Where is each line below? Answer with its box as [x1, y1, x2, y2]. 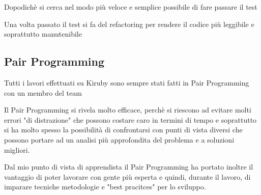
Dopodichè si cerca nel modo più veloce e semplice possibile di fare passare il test [4, 2, 257, 12]
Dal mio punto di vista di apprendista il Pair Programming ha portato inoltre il [4, 161, 253, 172]
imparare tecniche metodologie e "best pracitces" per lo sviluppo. [4, 181, 206, 192]
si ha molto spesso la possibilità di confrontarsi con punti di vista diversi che [4, 124, 243, 135]
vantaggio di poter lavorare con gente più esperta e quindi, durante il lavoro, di [4, 171, 251, 182]
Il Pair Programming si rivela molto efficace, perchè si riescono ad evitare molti [4, 104, 251, 115]
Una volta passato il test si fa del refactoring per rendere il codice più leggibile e [4, 18, 254, 29]
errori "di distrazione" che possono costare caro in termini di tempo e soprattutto [4, 114, 257, 125]
